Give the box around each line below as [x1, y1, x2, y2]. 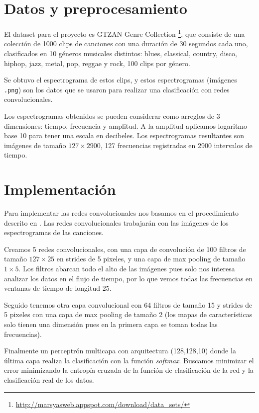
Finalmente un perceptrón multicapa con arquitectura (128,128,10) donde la [4, 345, 236, 356]
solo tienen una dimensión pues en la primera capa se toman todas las [4, 319, 218, 330]
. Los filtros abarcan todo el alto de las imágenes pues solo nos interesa [18, 263, 235, 274]
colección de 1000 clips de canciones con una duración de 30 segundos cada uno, [4, 38, 248, 49]
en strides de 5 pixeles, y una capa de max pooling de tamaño [56, 253, 246, 264]
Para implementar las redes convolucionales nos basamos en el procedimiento [4, 208, 239, 218]
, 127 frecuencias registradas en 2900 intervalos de [100, 140, 253, 150]
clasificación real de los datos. [4, 375, 94, 385]
